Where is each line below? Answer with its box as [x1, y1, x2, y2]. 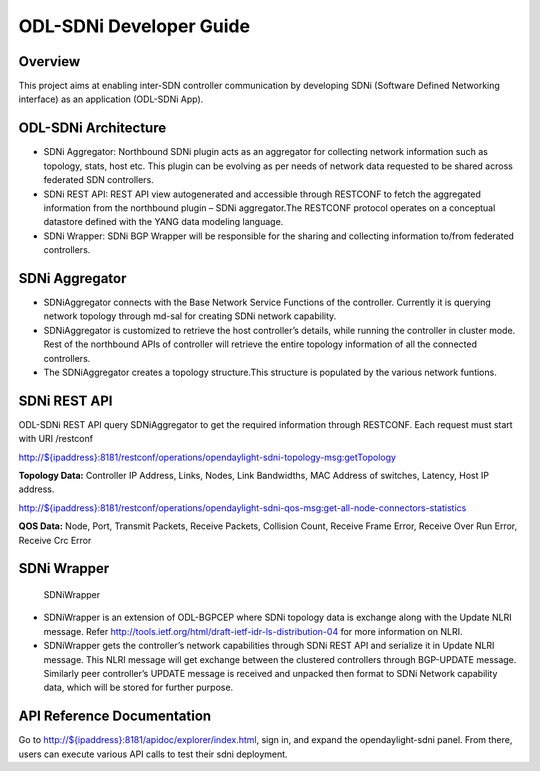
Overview [18, 53, 81, 70]
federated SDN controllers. [43, 174, 154, 186]
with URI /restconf [18, 433, 94, 445]
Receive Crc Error [18, 534, 92, 546]
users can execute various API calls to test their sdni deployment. [18, 748, 289, 760]
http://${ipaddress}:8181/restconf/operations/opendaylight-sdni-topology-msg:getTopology [18, 451, 397, 463]
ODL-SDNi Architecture [18, 120, 167, 137]
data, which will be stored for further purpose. [43, 681, 234, 694]
